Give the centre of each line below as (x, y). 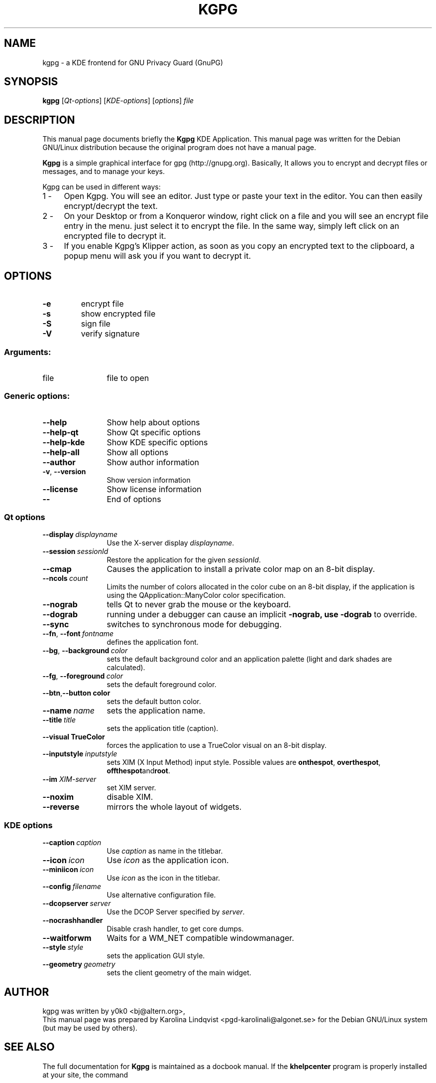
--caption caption (72, 843)
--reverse (61, 807)
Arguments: (28, 352)
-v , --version (64, 471)
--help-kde (64, 442)
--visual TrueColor (74, 737)
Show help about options (153, 422)
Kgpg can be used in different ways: (102, 187)
